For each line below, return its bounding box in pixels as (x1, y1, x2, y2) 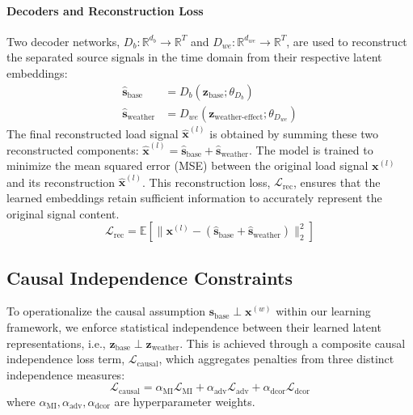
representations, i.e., (6, 334, 106, 351)
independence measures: (6, 366, 125, 383)
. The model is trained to (248, 141, 373, 158)
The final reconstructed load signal (6, 125, 179, 142)
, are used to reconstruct (286, 32, 407, 49)
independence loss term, (6, 350, 125, 367)
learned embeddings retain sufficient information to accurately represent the (6, 188, 382, 205)
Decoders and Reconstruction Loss (6, 2, 204, 19)
